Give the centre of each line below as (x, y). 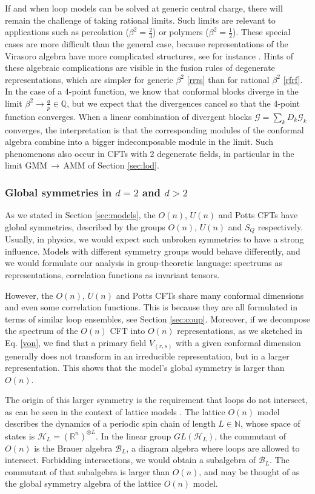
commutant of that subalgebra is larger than (88, 471)
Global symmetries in (58, 192)
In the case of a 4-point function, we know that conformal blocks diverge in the (152, 91)
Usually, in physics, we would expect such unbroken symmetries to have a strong (154, 239)
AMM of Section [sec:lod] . (111, 165)
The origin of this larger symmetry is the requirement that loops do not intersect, (156, 400)
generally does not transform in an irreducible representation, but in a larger (147, 355)
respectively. (280, 226)
